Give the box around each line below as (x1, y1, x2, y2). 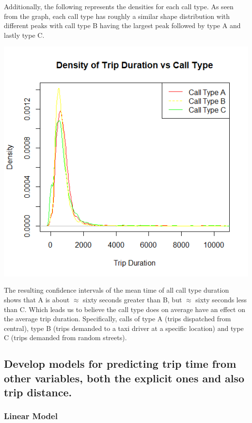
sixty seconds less (195, 295, 247, 305)
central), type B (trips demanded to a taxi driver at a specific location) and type (4, 323, 244, 333)
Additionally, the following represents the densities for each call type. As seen (4, 1, 234, 11)
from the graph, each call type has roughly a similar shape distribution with (4, 11, 230, 21)
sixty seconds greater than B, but (83, 295, 182, 305)
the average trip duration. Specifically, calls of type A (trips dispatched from (4, 313, 231, 324)
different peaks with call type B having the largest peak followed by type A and (4, 20, 241, 31)
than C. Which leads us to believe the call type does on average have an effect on (4, 304, 245, 314)
